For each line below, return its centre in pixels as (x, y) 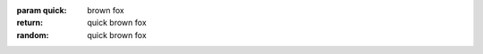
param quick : (42, 10)
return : (30, 23)
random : (33, 35)
